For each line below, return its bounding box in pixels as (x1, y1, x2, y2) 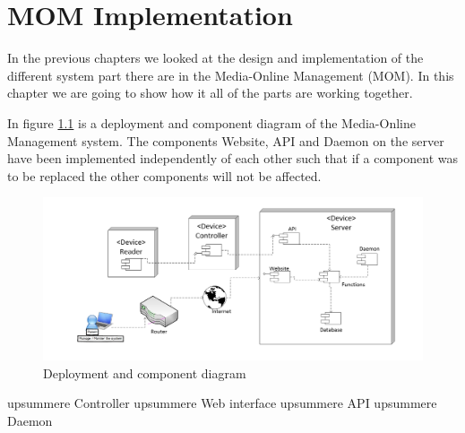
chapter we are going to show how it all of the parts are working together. (7, 83, 413, 102)
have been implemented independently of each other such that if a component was (7, 149, 459, 168)
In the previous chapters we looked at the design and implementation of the (7, 48, 424, 67)
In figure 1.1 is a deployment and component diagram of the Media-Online (7, 113, 416, 132)
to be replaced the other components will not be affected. (7, 166, 322, 185)
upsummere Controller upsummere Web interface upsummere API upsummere (7, 394, 437, 412)
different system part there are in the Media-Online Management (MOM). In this (7, 65, 454, 84)
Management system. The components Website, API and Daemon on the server (7, 131, 444, 150)
